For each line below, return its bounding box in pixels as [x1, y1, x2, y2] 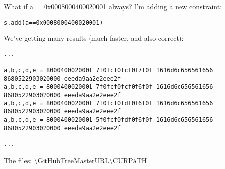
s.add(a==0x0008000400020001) [4, 19, 103, 26]
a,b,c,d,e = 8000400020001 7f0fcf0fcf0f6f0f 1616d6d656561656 [4, 83, 213, 91]
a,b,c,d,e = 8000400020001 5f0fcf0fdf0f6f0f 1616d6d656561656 [4, 116, 213, 124]
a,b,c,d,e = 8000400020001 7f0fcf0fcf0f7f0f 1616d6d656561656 [4, 67, 213, 74]
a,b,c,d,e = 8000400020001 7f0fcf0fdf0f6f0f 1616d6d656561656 [4, 100, 213, 107]
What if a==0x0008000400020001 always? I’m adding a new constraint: [4, 1, 222, 11]
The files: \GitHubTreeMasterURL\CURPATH [4, 155, 147, 165]
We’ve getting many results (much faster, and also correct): [4, 33, 184, 43]
